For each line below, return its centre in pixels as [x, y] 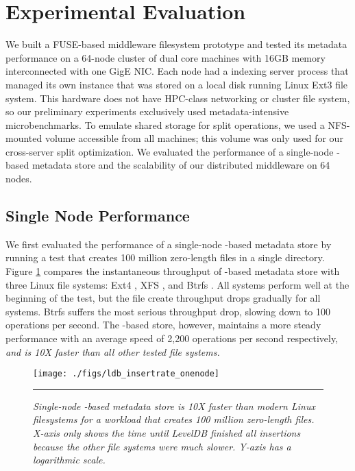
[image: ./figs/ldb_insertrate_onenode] [126, 374]
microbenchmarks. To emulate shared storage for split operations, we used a [165, 124]
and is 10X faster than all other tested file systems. [113, 351]
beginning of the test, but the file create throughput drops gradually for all [163, 298]
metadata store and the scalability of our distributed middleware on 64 [181, 165]
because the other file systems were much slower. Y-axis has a [162, 446]
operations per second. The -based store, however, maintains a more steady [163, 325]
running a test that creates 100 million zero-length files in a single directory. [165, 257]
